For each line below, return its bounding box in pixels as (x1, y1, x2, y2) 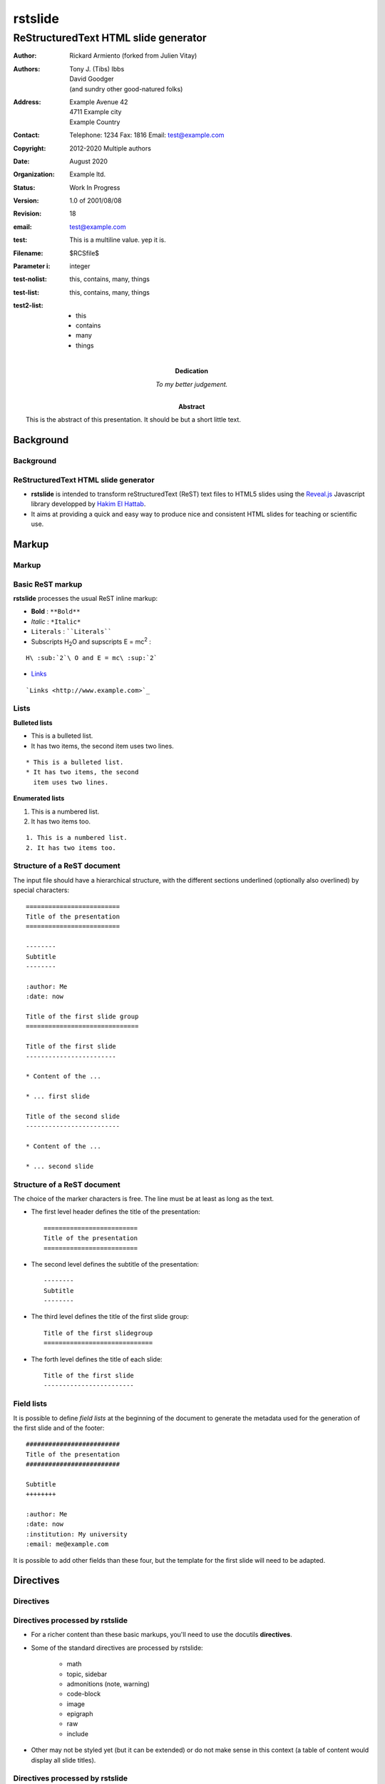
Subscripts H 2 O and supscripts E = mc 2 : (31, 636, 151, 647)
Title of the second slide (26, 1112, 120, 1120)
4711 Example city (69, 108, 122, 116)
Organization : (13, 170, 55, 178)
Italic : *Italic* (31, 617, 81, 626)
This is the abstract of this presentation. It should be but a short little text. (26, 415, 242, 424)
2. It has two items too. (26, 843, 117, 852)
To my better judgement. (155, 380, 228, 388)
